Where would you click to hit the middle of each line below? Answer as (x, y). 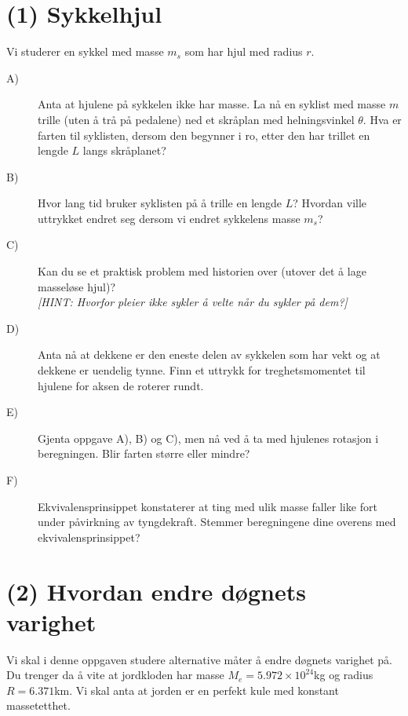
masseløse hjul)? (76, 286)
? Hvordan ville (330, 203)
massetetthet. (38, 705)
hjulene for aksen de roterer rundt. (121, 385)
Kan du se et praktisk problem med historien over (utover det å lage (202, 271)
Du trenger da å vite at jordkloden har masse (115, 675)
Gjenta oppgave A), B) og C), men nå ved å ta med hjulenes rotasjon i (208, 438)
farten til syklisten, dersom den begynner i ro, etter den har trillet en (204, 135)
